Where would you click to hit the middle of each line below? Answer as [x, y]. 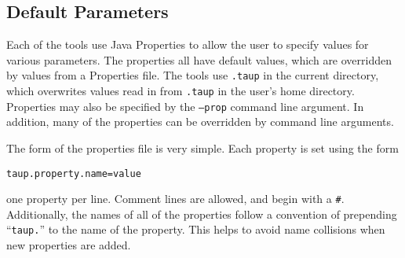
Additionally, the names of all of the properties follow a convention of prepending [202, 214]
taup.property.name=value [74, 173]
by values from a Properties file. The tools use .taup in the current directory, [193, 75]
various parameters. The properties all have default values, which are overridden [199, 59]
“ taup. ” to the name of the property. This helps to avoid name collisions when [196, 229]
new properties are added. [69, 245]
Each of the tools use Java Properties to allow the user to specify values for [188, 44]
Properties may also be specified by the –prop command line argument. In [185, 106]
